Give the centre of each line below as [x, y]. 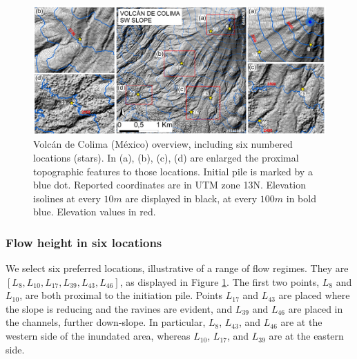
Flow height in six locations [84, 242]
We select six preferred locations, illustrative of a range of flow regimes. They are [177, 268]
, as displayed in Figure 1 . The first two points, [220, 281]
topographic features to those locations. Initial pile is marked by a [173, 171]
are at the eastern [306, 336]
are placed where [314, 295]
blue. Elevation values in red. [95, 212]
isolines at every [67, 198]
